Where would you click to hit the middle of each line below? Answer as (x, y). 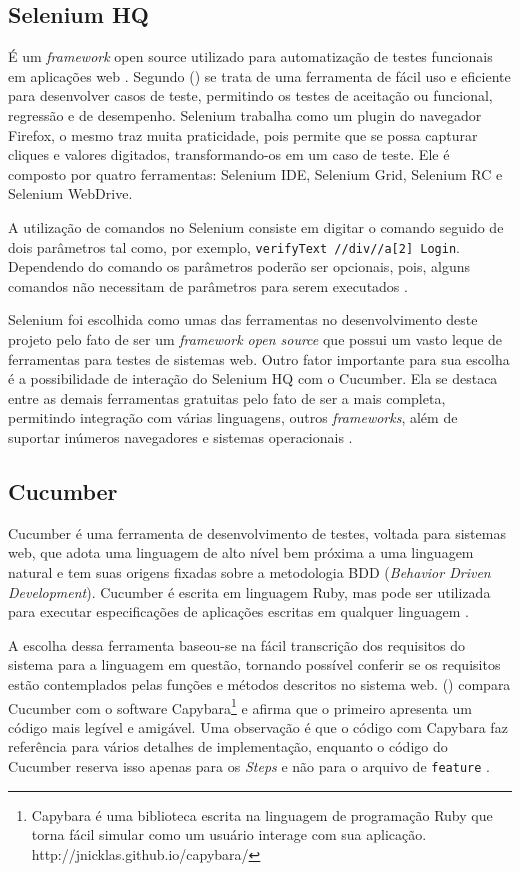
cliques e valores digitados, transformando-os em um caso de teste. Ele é (229, 154)
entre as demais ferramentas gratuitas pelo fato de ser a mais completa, (227, 397)
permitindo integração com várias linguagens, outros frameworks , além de (233, 417)
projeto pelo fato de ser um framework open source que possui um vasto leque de (255, 338)
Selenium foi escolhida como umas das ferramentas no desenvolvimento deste (243, 319)
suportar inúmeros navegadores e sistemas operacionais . (180, 436)
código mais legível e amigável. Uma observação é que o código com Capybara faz (258, 726)
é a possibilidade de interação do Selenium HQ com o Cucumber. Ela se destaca (253, 378)
